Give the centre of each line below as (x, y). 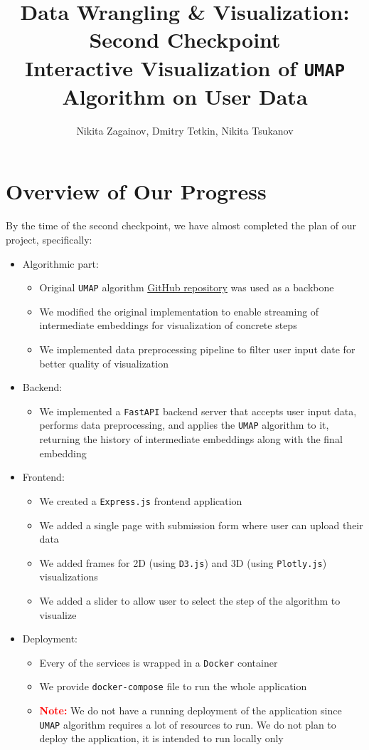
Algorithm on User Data (185, 96)
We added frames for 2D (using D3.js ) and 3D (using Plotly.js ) (183, 562)
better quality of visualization (104, 363)
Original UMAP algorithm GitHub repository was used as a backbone (187, 287)
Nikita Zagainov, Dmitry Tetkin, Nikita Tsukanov (185, 130)
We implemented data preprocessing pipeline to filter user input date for (197, 349)
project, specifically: (49, 239)
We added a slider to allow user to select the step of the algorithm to (190, 600)
